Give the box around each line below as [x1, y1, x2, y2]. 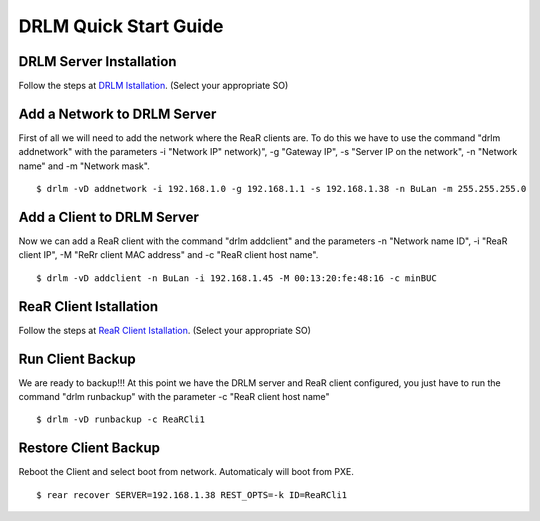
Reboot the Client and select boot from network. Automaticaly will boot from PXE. [18, 466, 355, 478]
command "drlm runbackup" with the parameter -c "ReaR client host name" [18, 391, 330, 403]
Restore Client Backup [18, 440, 160, 457]
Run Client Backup [18, 350, 137, 367]
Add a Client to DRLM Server [18, 208, 200, 225]
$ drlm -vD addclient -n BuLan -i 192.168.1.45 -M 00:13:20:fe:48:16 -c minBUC [36, 272, 437, 284]
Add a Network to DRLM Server [18, 105, 217, 122]
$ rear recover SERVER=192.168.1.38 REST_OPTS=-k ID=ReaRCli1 [36, 489, 348, 500]
